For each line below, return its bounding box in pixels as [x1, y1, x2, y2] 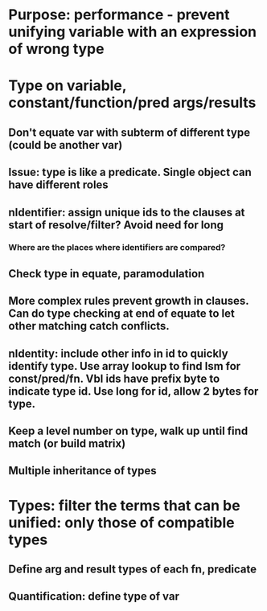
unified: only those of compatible [8, 513, 235, 531]
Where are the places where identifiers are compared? [8, 242, 226, 253]
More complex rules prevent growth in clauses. [8, 294, 249, 308]
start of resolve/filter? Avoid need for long [8, 218, 224, 232]
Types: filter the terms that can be [8, 496, 240, 515]
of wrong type [8, 40, 105, 58]
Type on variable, [8, 76, 127, 95]
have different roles [8, 178, 109, 192]
